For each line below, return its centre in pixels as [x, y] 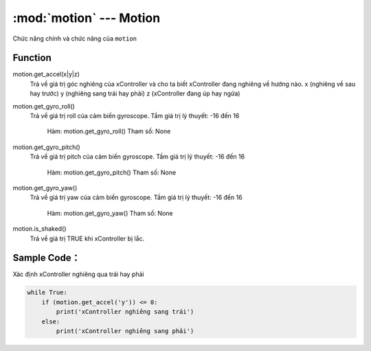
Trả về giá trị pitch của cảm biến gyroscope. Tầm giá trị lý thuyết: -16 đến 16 [137, 157]
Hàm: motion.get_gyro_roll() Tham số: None [109, 131]
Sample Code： [46, 258]
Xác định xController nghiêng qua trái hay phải [78, 274]
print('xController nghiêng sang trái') [125, 312]
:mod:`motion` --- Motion [87, 18]
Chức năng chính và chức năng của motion [75, 38]
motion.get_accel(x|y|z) [46, 74]
